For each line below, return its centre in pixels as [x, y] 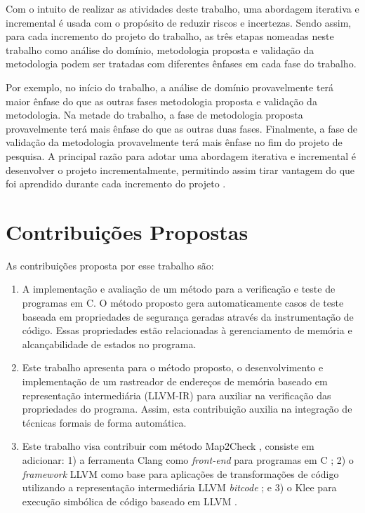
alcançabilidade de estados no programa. [109, 344]
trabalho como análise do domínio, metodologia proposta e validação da [160, 49]
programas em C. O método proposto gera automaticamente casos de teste [183, 303]
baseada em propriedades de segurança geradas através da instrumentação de [188, 316]
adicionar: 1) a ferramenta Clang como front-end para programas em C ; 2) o [188, 459]
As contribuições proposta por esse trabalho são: [110, 265]
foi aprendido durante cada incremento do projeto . [116, 184]
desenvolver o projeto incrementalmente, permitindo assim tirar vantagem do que [180, 169]
